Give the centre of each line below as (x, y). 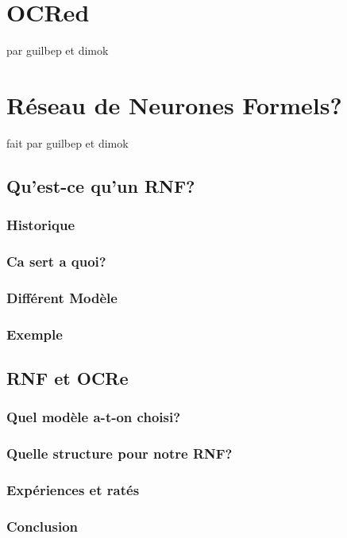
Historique (41, 225)
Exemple (35, 334)
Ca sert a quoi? (56, 261)
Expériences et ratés (73, 489)
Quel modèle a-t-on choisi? (94, 417)
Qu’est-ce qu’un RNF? (101, 185)
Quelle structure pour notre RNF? (120, 453)
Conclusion (42, 526)
